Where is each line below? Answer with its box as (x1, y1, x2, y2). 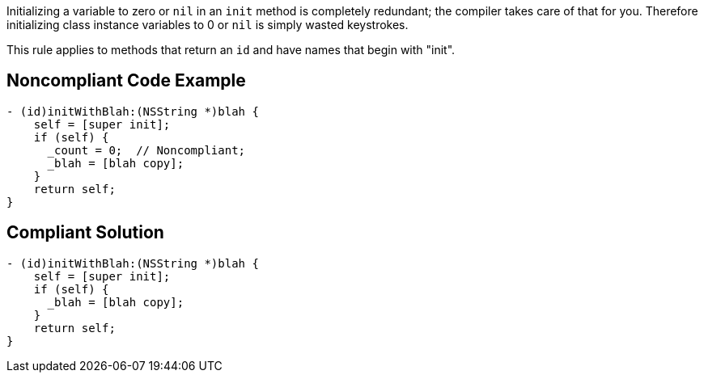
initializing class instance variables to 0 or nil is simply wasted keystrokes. (6, 18, 409, 32)
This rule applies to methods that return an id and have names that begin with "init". (6, 43, 456, 57)
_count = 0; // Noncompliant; (47, 143, 246, 157)
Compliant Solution (6, 222, 164, 243)
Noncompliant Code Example (6, 70, 246, 91)
